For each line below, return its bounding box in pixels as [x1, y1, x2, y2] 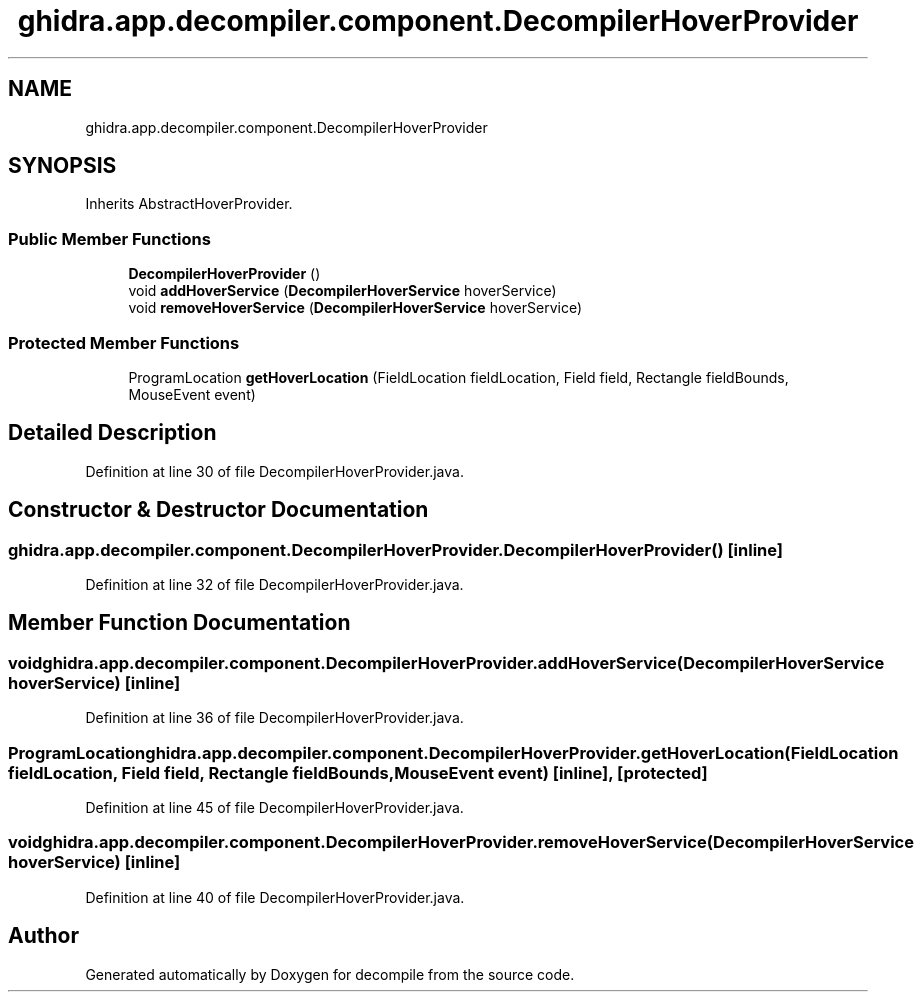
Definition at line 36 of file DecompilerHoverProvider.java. [85, 709, 464, 727]
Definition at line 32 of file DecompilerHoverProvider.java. [85, 576, 464, 593]
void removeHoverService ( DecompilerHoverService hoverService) [128, 299, 583, 317]
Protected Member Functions [8, 332, 240, 353]
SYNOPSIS [8, 153, 117, 179]
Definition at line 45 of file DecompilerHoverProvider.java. [85, 798, 464, 816]
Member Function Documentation [8, 610, 351, 636]
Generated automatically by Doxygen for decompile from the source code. [85, 965, 575, 983]
